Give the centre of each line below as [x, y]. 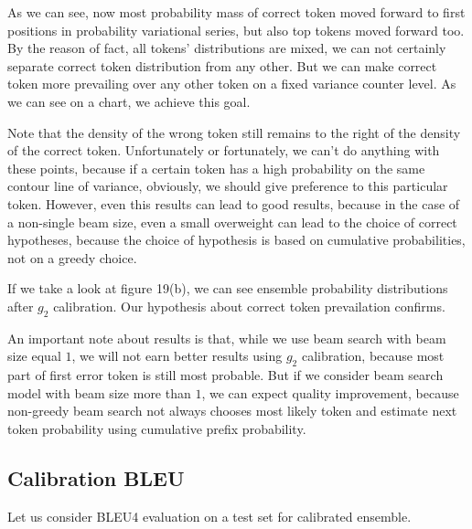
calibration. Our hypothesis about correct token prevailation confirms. [249, 306]
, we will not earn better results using [177, 356]
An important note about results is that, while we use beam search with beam [227, 338]
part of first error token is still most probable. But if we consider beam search [225, 375]
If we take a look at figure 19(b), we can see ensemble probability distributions [228, 288]
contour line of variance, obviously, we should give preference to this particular [228, 186]
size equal [34, 356]
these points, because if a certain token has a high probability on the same [216, 168]
